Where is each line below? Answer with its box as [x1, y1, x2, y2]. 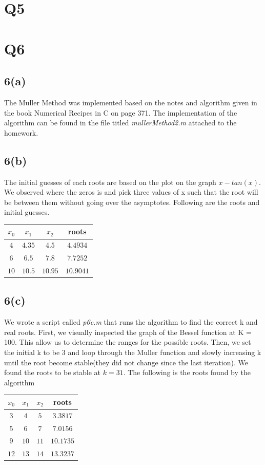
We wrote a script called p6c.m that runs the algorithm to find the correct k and [4, 317, 258, 327]
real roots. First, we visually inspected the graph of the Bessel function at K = [4, 326, 252, 337]
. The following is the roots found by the [123, 367, 251, 378]
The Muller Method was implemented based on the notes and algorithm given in [4, 97, 257, 107]
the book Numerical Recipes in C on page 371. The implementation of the [4, 107, 237, 118]
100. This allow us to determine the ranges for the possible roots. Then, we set [4, 337, 251, 347]
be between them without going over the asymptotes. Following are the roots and [4, 196, 260, 207]
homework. [4, 127, 38, 138]
